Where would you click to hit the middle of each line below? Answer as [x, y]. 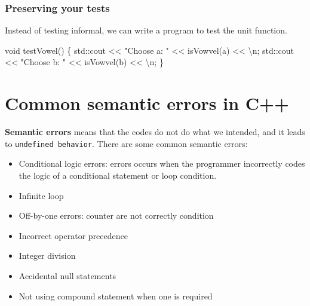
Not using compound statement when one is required [116, 296]
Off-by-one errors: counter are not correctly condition [116, 215]
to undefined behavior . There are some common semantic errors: [126, 143]
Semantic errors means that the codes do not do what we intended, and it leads [155, 132]
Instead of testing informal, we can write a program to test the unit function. [146, 30]
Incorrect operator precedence [73, 235]
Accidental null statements [67, 275]
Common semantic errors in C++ [147, 103]
